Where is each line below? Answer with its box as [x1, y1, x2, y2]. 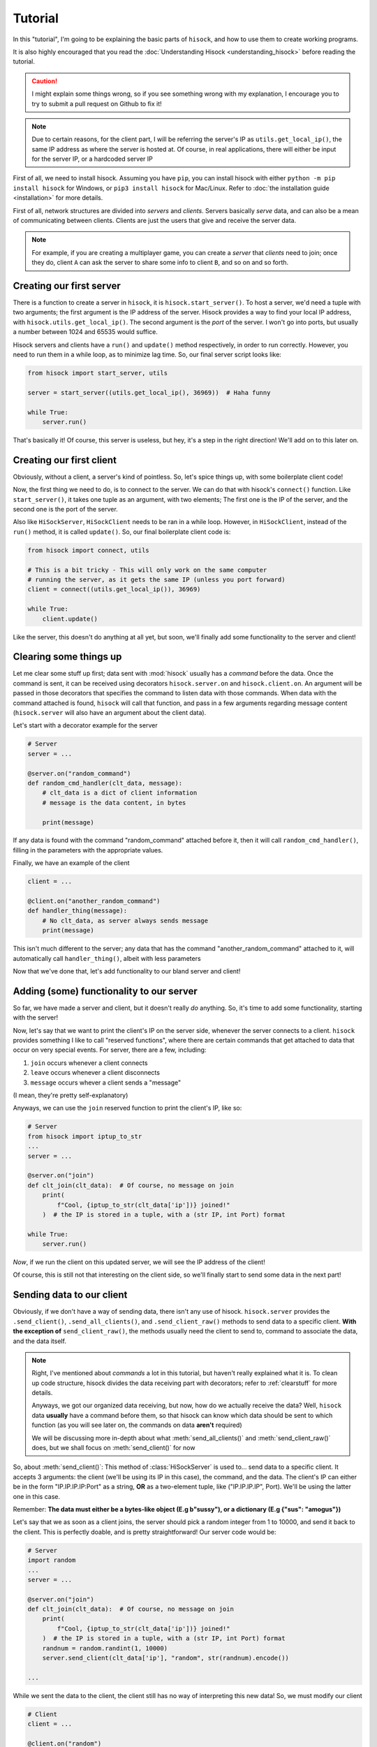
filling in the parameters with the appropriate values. [13, 846, 163, 854]
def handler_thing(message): [27, 907, 128, 915]
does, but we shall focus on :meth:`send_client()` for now [31, 1444, 195, 1452]
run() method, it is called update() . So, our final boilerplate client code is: [13, 528, 231, 536]
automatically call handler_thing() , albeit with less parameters [13, 954, 202, 962]
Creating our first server [13, 280, 121, 291]
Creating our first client [13, 454, 117, 466]
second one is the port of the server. [13, 505, 118, 514]
